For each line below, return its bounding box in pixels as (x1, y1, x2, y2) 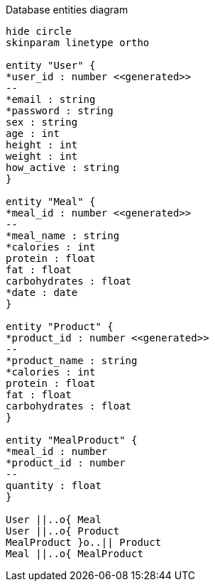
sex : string (6, 116, 78, 128)
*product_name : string (6, 355, 138, 366)
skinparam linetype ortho (6, 37, 150, 48)
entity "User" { (6, 60, 96, 71)
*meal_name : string (6, 230, 120, 241)
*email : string (6, 94, 96, 105)
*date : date (6, 287, 78, 298)
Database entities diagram (6, 4, 128, 16)
